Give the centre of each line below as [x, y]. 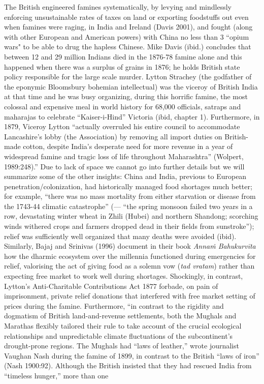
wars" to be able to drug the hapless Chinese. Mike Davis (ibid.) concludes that [128, 47]
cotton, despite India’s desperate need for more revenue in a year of [128, 146]
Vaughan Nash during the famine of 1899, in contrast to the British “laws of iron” [132, 355]
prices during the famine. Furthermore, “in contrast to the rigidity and [114, 305]
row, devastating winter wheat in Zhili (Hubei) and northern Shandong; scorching [131, 216]
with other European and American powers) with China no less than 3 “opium [127, 36]
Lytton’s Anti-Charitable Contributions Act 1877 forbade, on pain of [111, 286]
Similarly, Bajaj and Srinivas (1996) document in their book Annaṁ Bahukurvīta [130, 246]
